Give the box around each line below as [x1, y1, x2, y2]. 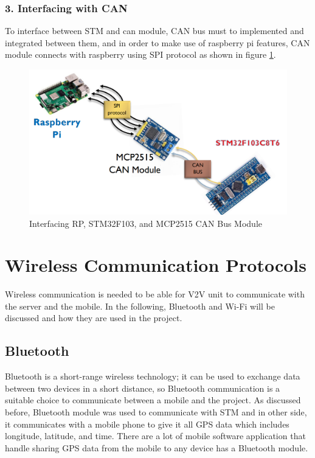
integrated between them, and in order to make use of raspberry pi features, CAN [5, 36, 310, 49]
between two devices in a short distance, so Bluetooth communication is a [5, 381, 280, 394]
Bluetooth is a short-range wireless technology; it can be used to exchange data [5, 370, 300, 383]
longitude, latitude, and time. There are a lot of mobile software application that [5, 429, 306, 442]
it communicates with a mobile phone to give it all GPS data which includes [5, 417, 289, 430]
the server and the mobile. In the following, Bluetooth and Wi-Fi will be [5, 299, 275, 312]
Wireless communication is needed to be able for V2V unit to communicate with [5, 288, 305, 300]
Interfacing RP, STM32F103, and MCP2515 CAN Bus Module [29, 217, 263, 229]
